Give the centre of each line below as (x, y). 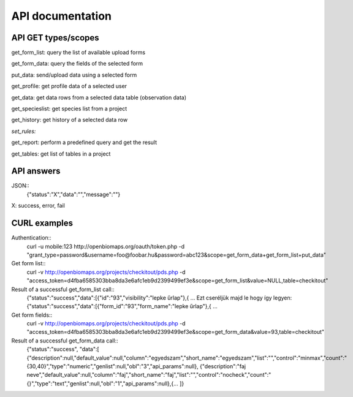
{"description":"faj (223, 366)
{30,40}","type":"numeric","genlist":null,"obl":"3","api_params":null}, (112, 366)
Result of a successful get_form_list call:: (63, 289)
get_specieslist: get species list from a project (69, 109)
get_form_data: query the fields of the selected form (77, 64)
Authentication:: (31, 238)
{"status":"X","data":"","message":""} (74, 194)
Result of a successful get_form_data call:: (65, 341)
